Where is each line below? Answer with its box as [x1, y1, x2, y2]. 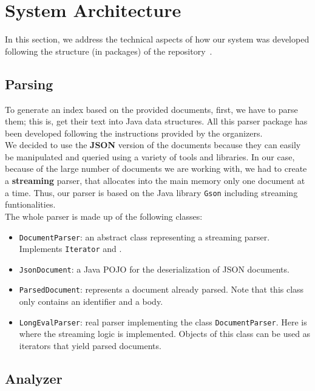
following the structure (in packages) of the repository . [5, 44, 212, 57]
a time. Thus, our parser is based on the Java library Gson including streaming [5, 186, 298, 199]
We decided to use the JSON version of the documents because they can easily [5, 138, 301, 151]
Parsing [5, 74, 53, 93]
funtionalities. [5, 198, 56, 211]
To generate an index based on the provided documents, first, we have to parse [5, 103, 298, 115]
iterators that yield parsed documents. [19, 339, 161, 352]
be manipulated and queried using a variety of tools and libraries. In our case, [5, 150, 295, 163]
